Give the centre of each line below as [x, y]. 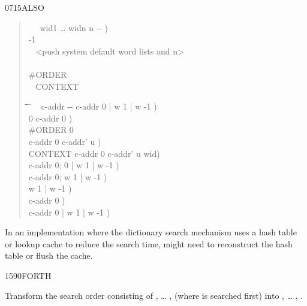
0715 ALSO [25, 7]
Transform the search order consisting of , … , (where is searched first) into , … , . [154, 296]
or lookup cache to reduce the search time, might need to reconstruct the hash [149, 243]
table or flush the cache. [49, 255]
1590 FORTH [28, 275]
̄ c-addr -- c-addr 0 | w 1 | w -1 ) [93, 106]
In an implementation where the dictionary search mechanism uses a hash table [151, 232]
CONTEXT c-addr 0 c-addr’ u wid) [94, 153]
